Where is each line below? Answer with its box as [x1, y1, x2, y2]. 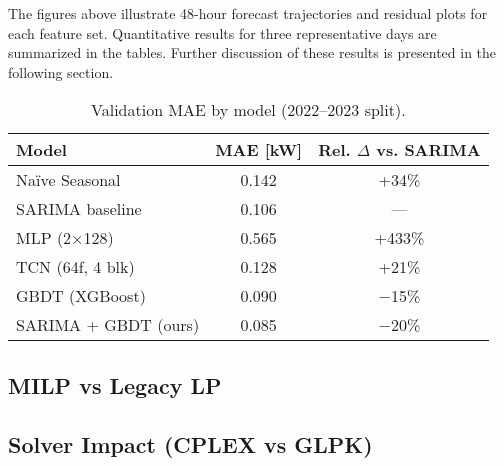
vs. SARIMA [376, 138, 481, 162]
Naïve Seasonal [16, 168, 121, 192]
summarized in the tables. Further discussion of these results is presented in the [8, 42, 497, 63]
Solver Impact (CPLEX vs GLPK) [8, 428, 373, 459]
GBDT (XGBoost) [16, 284, 146, 308]
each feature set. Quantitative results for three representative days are [8, 22, 437, 43]
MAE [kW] [215, 138, 303, 162]
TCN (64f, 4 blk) [16, 255, 135, 279]
